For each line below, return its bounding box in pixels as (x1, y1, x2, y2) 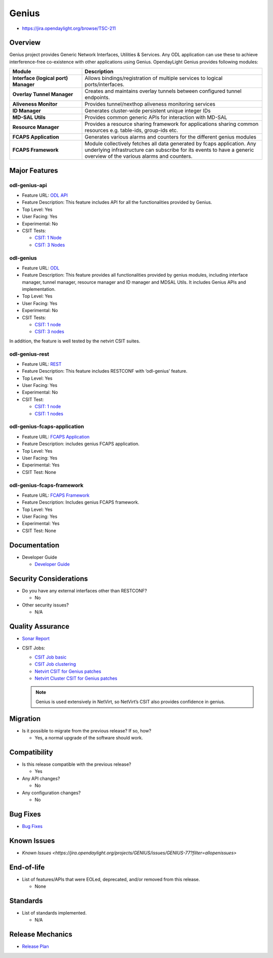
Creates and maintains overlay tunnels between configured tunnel (84, 88, 242, 95)
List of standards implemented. (22, 910, 87, 916)
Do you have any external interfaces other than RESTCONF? (22, 588, 147, 594)
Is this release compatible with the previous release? (22, 761, 131, 767)
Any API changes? (22, 775, 60, 781)
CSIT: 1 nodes (34, 410, 63, 417)
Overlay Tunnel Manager (12, 91, 73, 98)
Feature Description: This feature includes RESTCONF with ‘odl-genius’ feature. (22, 368, 188, 374)
